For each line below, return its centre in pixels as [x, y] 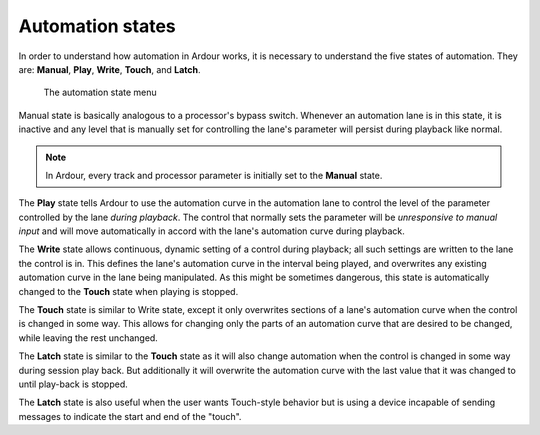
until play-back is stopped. [73, 384]
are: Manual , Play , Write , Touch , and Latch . [109, 69]
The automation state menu [100, 92]
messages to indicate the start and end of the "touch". [130, 416]
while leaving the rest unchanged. [88, 337]
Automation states [97, 26]
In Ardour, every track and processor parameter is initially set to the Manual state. [214, 175]
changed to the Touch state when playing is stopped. [128, 291]
